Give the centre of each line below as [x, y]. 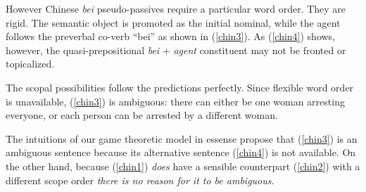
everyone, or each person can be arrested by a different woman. [142, 115]
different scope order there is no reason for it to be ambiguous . [140, 180]
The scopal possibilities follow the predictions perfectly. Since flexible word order [180, 87]
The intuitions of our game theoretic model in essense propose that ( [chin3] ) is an [182, 138]
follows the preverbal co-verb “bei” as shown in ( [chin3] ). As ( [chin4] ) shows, [171, 36]
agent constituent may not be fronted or [260, 50]
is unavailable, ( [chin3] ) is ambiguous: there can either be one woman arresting [175, 101]
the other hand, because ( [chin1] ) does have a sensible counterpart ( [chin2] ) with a [183, 166]
